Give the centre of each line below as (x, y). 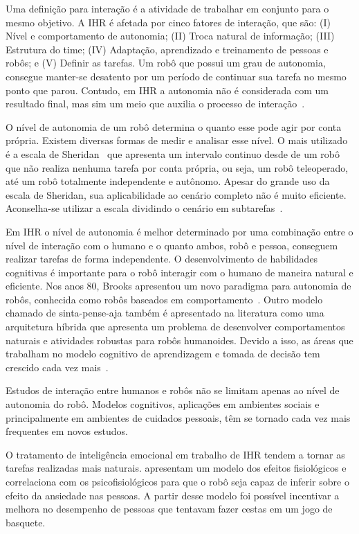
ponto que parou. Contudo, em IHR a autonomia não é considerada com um (167, 90)
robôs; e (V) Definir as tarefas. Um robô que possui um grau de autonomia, (166, 63)
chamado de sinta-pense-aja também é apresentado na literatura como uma (165, 313)
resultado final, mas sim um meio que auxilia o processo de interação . (155, 104)
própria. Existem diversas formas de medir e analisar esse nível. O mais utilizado (177, 140)
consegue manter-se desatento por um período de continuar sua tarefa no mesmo (176, 76)
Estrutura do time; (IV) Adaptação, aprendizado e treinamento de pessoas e (167, 49)
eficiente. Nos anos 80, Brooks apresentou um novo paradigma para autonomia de (178, 286)
